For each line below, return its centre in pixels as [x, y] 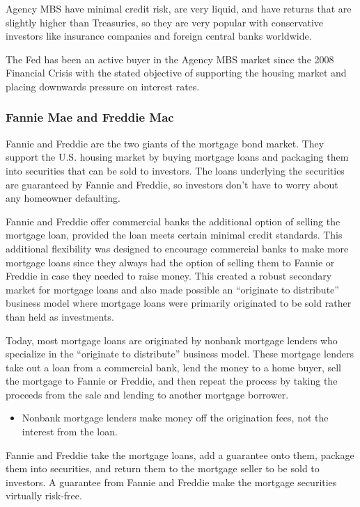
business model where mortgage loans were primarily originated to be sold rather [179, 303]
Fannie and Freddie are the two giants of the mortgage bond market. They [165, 143]
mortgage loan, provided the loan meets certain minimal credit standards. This [174, 235]
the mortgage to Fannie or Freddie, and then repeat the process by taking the [172, 381]
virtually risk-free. [44, 496]
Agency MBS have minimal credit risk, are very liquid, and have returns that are [179, 8]
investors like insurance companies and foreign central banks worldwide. [159, 36]
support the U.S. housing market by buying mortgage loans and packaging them [177, 157]
